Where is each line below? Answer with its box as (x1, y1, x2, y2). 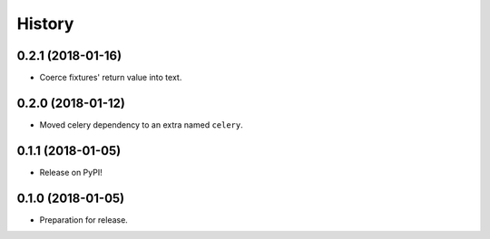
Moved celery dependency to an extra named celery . (39, 119, 244, 130)
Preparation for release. (39, 214, 129, 225)
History (16, 14, 74, 33)
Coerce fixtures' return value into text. (39, 72, 182, 83)
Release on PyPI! (39, 167, 103, 177)
